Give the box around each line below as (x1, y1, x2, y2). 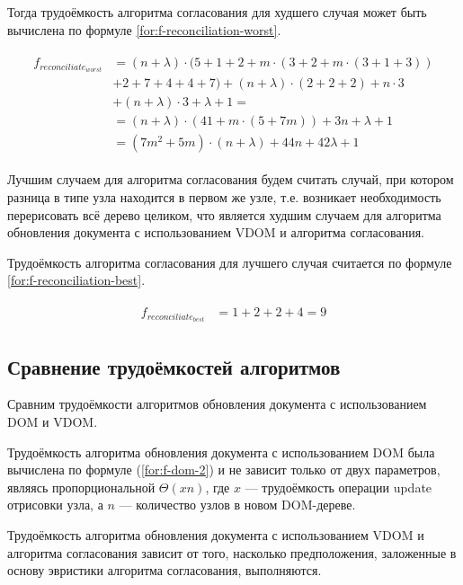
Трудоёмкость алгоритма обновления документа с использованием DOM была (7, 442, 435, 461)
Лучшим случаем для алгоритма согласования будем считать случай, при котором (7, 170, 454, 189)
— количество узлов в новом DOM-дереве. (119, 495, 356, 514)
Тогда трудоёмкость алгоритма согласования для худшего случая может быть (7, 3, 427, 21)
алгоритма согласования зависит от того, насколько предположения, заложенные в (7, 543, 457, 562)
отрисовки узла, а (7, 495, 103, 514)
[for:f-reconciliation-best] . (7, 270, 146, 289)
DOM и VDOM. (7, 412, 98, 430)
